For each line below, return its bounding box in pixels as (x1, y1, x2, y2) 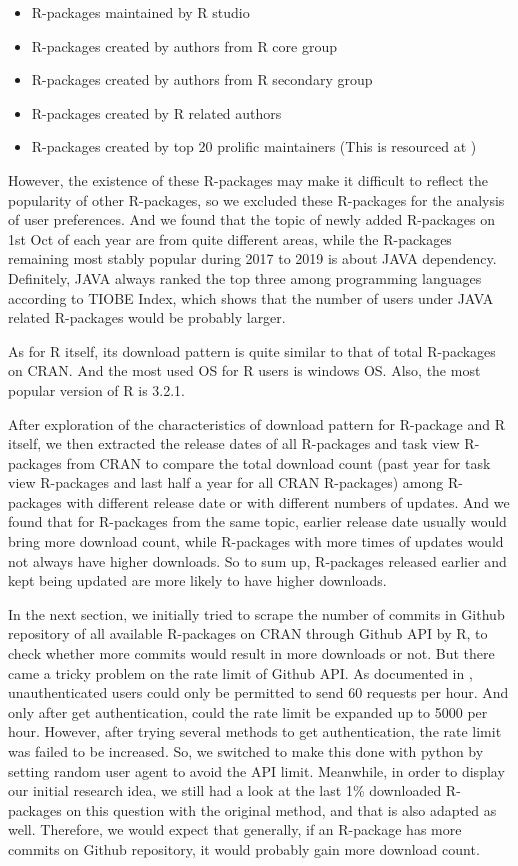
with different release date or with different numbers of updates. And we (66, 491, 510, 512)
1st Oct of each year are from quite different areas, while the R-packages (8, 228, 452, 249)
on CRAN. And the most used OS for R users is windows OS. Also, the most (8, 360, 481, 381)
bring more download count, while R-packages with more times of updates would (8, 531, 504, 552)
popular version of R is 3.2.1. (8, 379, 186, 400)
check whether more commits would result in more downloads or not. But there (8, 643, 495, 664)
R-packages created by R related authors (31, 102, 282, 123)
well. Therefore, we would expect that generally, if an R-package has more (8, 819, 462, 840)
